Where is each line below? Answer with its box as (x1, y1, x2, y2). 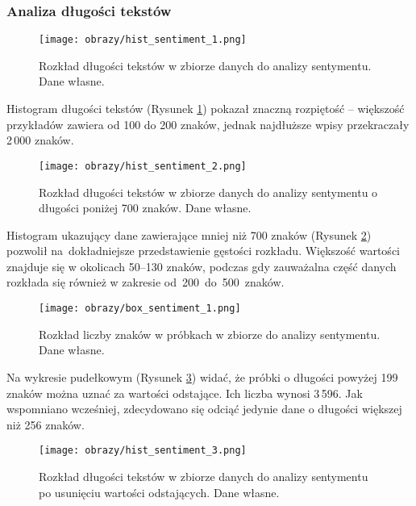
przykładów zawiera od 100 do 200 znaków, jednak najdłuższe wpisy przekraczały (6, 115, 410, 132)
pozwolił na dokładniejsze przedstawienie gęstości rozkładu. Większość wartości (6, 242, 400, 259)
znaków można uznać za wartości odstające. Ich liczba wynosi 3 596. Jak (6, 384, 363, 401)
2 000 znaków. (6, 132, 74, 148)
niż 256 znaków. (6, 416, 85, 433)
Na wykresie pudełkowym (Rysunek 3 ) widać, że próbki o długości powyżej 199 (6, 368, 398, 385)
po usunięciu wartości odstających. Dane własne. (39, 483, 280, 500)
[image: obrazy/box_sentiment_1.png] (39, 303, 241, 315)
